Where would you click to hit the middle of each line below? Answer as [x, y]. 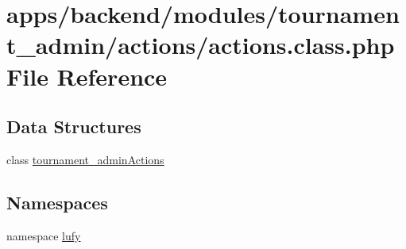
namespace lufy [44, 235]
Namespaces [57, 202]
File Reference [87, 76]
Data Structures [74, 126]
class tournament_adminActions [85, 159]
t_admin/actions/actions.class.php [201, 45]
